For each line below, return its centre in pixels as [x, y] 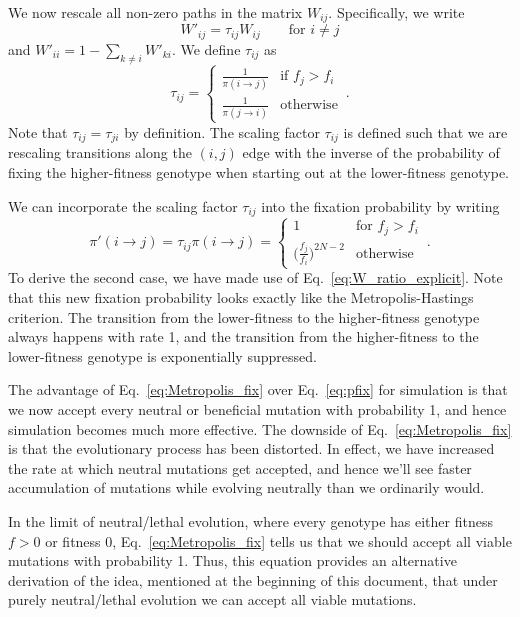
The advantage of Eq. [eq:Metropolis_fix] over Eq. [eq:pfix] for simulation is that [258, 389]
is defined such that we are [425, 131]
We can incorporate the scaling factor [123, 205]
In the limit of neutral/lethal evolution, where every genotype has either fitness [250, 520]
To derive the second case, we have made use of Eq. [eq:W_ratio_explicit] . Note [255, 277]
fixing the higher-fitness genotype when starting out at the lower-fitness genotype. [259, 171]
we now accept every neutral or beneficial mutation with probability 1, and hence [257, 409]
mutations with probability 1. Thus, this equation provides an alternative [232, 560]
